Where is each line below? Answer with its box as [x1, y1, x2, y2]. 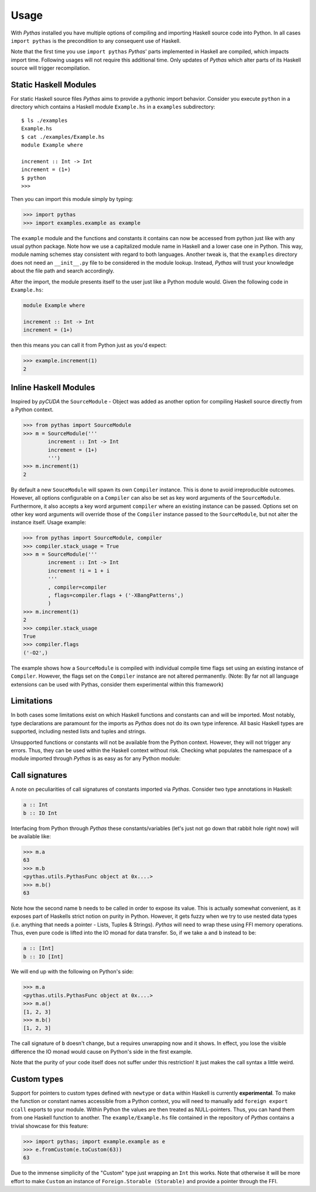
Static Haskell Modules [11, 80, 97, 90]
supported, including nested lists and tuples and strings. [11, 728, 146, 735]
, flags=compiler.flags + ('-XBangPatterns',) [47, 592, 184, 599]
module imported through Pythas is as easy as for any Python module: [11, 755, 181, 762]
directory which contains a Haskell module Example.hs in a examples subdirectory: [11, 103, 216, 111]
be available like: [11, 833, 51, 840]
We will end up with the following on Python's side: [11, 968, 134, 975]
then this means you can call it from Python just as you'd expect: [11, 341, 167, 349]
